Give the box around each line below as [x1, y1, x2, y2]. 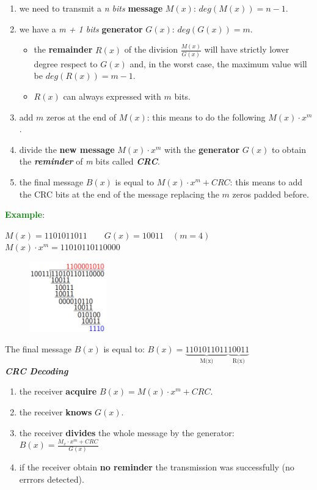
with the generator [164, 143, 240, 155]
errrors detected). [19, 473, 84, 485]
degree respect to [34, 57, 98, 70]
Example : [5, 208, 45, 221]
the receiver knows [19, 405, 92, 418]
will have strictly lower [204, 43, 290, 56]
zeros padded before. [232, 187, 309, 200]
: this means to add [230, 175, 302, 188]
